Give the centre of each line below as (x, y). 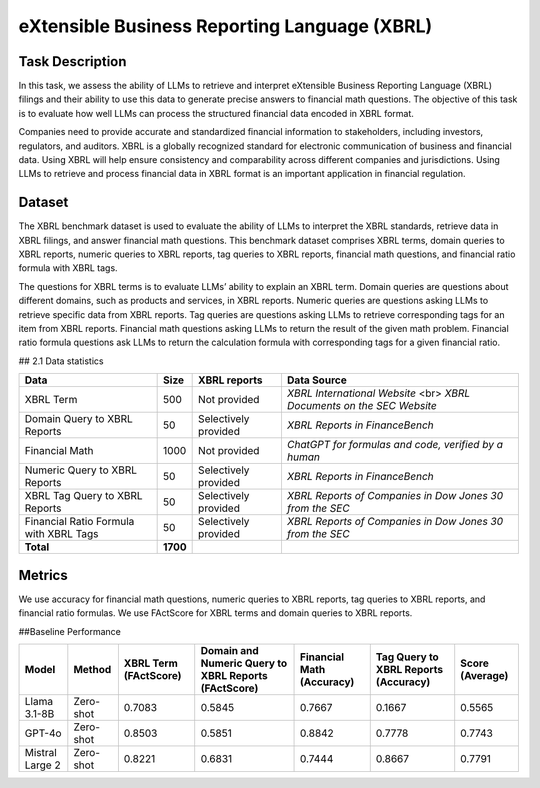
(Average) (484, 675)
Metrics (43, 575)
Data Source (316, 380)
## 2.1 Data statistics (61, 361)
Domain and (229, 650)
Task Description (72, 61)
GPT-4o (43, 733)
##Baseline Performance (70, 631)
